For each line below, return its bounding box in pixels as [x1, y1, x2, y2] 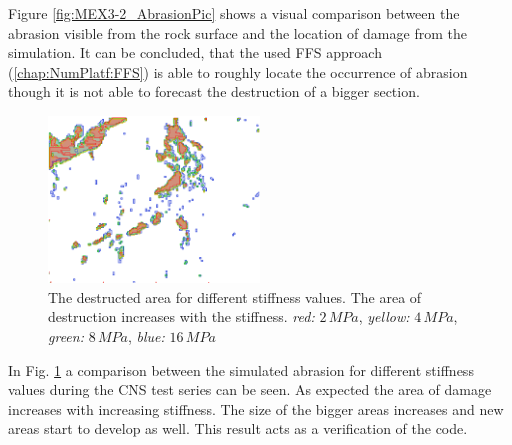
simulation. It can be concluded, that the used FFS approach [8, 42, 382, 63]
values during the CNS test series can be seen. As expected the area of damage [8, 379, 492, 400]
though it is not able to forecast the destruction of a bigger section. [8, 81, 420, 102]
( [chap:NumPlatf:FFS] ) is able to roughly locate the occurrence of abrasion [8, 61, 468, 82]
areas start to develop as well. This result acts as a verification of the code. [8, 418, 468, 439]
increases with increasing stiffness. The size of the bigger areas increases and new [8, 398, 504, 419]
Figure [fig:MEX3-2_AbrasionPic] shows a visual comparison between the [8, 3, 460, 23]
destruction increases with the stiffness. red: [48, 306, 315, 327]
